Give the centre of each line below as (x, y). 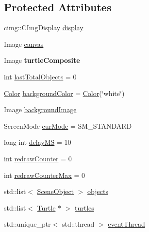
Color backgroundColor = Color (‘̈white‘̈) (64, 93)
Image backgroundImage (40, 109)
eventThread (126, 224)
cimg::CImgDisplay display (44, 28)
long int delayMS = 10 (38, 142)
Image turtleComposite (42, 60)
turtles (84, 207)
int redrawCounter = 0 (38, 158)
